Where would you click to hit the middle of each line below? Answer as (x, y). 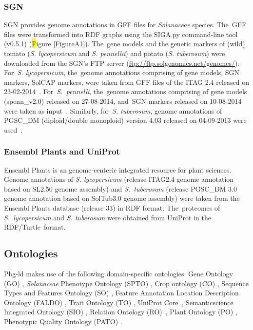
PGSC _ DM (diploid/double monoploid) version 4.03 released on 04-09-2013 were (125, 120)
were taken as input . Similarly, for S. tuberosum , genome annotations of (113, 110)
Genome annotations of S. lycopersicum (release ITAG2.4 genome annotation (119, 179)
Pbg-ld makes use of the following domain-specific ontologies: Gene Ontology (118, 273)
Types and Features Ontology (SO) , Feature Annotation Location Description (121, 293)
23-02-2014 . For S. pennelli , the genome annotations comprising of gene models (126, 91)
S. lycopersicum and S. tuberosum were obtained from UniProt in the (108, 217)
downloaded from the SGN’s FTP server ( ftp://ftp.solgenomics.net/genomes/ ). (122, 63)
